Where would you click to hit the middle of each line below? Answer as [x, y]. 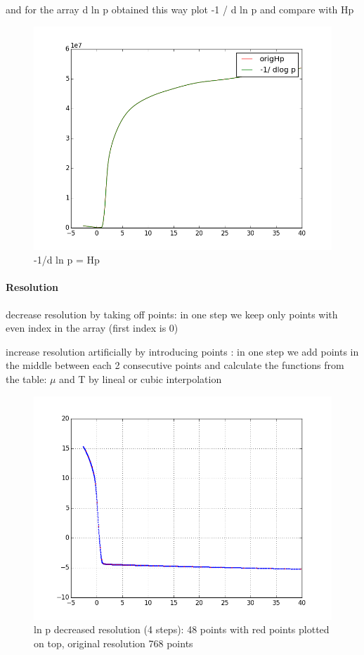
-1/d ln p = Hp [67, 260]
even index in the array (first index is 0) [92, 328]
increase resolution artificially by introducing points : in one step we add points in [182, 351]
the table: [26, 378]
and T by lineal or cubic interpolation [141, 378]
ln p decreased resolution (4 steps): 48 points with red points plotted [182, 629]
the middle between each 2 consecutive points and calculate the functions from [175, 365]
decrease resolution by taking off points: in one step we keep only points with [172, 314]
